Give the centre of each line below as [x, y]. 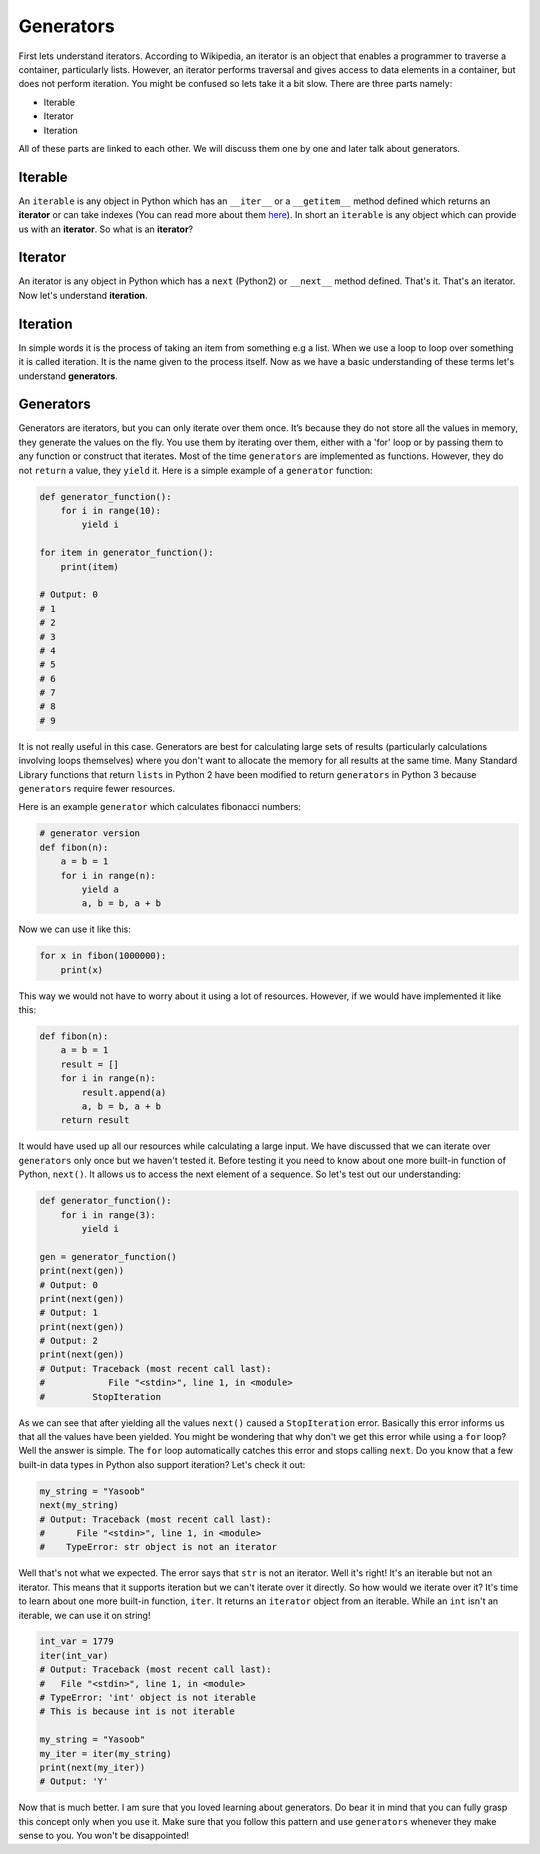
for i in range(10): [111, 511]
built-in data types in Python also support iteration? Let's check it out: [162, 1464]
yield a [100, 889]
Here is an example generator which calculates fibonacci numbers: [160, 807]
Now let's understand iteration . [83, 295]
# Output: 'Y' [74, 1781]
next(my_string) [79, 1505]
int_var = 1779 [76, 1641]
